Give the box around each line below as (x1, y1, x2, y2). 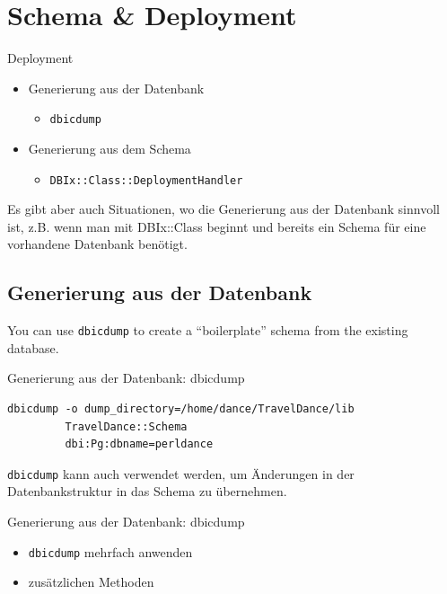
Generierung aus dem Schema (28, 138, 191, 157)
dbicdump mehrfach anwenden (28, 542, 193, 561)
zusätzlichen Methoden (28, 572, 154, 591)
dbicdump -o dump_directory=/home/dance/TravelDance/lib (7, 403, 355, 416)
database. (7, 338, 59, 357)
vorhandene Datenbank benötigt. (7, 235, 188, 253)
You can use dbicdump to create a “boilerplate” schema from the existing (7, 321, 408, 340)
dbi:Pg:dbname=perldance (65, 438, 214, 451)
